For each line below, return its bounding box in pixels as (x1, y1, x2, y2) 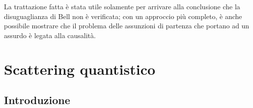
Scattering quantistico (4, 59, 156, 79)
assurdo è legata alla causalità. (4, 30, 96, 40)
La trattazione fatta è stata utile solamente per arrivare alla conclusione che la (4, 1, 240, 11)
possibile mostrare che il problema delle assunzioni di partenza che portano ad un (4, 21, 250, 31)
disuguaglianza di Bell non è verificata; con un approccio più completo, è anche (4, 11, 242, 21)
